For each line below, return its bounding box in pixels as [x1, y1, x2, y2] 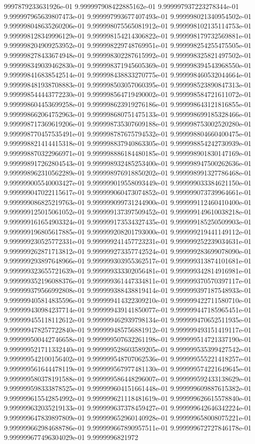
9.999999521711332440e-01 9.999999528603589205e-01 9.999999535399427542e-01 [4, 343, 251, 354]
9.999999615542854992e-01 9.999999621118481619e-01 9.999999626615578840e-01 [4, 392, 251, 403]
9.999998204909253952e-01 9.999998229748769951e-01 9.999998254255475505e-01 [4, 40, 251, 50]
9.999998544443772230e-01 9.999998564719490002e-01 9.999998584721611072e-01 [4, 89, 251, 99]
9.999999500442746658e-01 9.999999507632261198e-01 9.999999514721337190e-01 [4, 334, 251, 344]
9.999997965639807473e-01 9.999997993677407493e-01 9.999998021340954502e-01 [4, 10, 251, 21]
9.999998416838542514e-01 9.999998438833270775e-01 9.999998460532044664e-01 [4, 69, 251, 80]
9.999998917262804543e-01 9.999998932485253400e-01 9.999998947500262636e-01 [4, 157, 251, 168]
